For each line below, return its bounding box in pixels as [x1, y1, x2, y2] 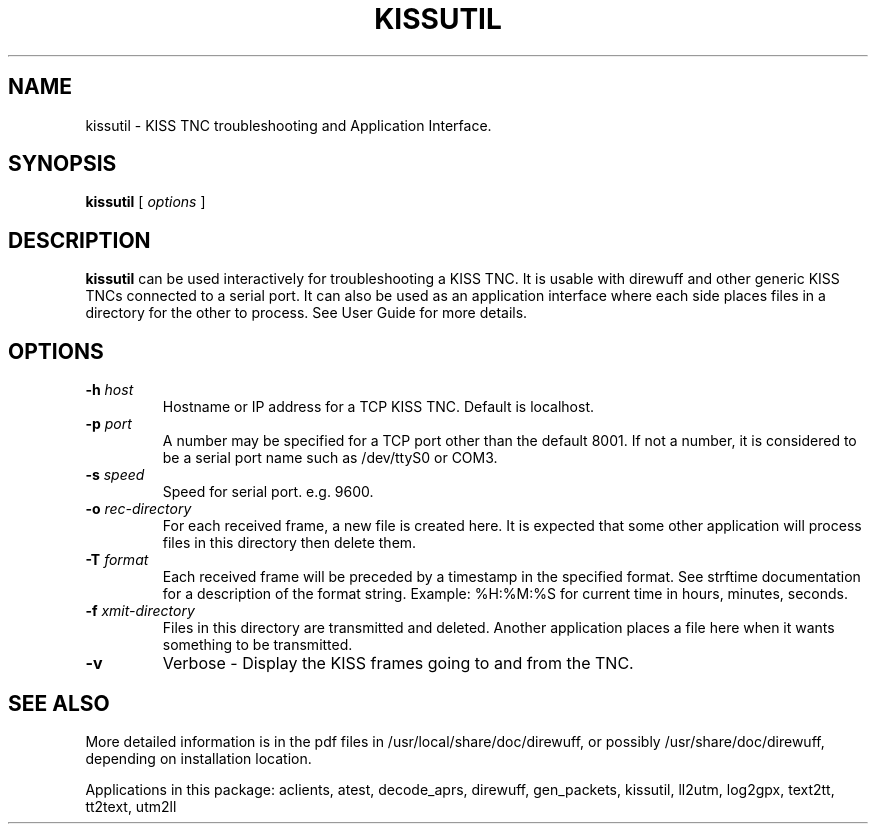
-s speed [85, 466, 145, 484]
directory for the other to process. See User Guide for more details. [85, 304, 528, 322]
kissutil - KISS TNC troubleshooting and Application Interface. [85, 116, 492, 134]
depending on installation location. [85, 749, 312, 767]
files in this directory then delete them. [162, 534, 417, 552]
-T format [85, 551, 149, 569]
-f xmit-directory [85, 602, 195, 620]
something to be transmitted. [162, 636, 353, 654]
